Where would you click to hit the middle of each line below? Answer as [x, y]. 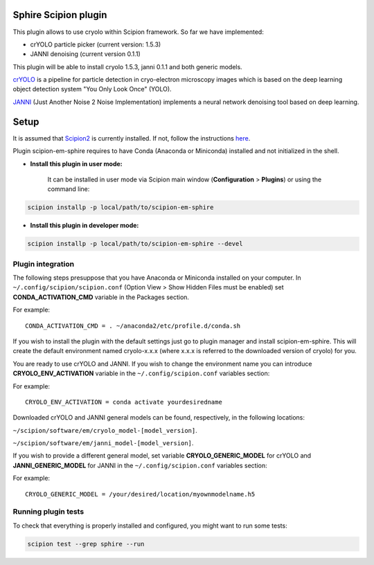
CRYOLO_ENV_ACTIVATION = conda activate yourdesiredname [124, 402]
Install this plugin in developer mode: [84, 226]
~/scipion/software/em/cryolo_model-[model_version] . [105, 430]
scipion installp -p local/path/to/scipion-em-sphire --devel [135, 244]
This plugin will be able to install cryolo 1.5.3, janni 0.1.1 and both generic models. [127, 66]
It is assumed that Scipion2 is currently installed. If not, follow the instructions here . [132, 138]
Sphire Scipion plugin [60, 15]
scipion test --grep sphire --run [86, 544]
